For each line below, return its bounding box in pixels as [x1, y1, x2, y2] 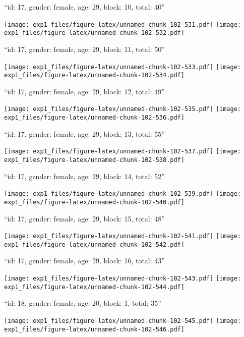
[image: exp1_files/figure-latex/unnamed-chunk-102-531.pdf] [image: [4, 21, 241, 28]
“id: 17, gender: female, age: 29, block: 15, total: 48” [4, 213, 165, 223]
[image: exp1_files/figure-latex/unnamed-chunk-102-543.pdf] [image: [4, 275, 241, 283]
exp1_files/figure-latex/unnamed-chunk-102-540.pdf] [4, 198, 185, 206]
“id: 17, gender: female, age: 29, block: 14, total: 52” [4, 171, 165, 181]
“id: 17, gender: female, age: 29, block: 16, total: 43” [4, 255, 165, 266]
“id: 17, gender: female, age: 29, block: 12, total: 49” [4, 86, 165, 96]
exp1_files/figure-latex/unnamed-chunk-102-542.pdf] [4, 241, 185, 248]
